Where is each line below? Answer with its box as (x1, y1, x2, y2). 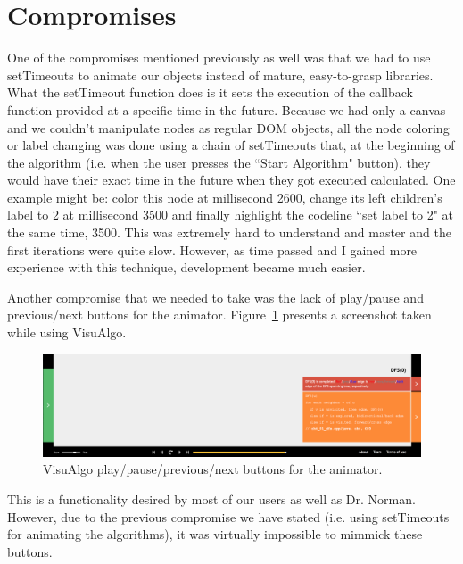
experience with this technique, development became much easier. (7, 258, 366, 277)
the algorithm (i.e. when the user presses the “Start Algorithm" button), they (7, 153, 431, 171)
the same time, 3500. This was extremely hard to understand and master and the (7, 223, 451, 242)
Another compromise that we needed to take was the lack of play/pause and (7, 287, 424, 306)
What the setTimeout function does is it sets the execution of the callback (7, 83, 413, 102)
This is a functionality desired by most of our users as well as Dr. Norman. (7, 489, 416, 508)
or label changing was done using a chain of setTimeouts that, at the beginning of (7, 136, 455, 154)
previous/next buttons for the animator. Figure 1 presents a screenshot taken (7, 305, 432, 324)
